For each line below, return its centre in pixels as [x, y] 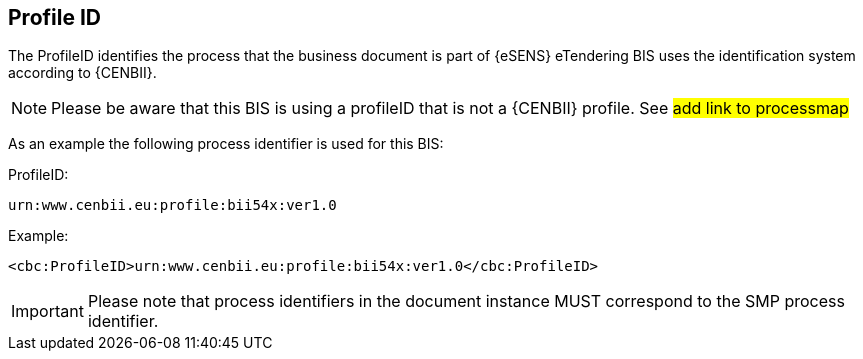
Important [47, 311]
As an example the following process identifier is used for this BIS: [226, 144]
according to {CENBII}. [82, 73]
